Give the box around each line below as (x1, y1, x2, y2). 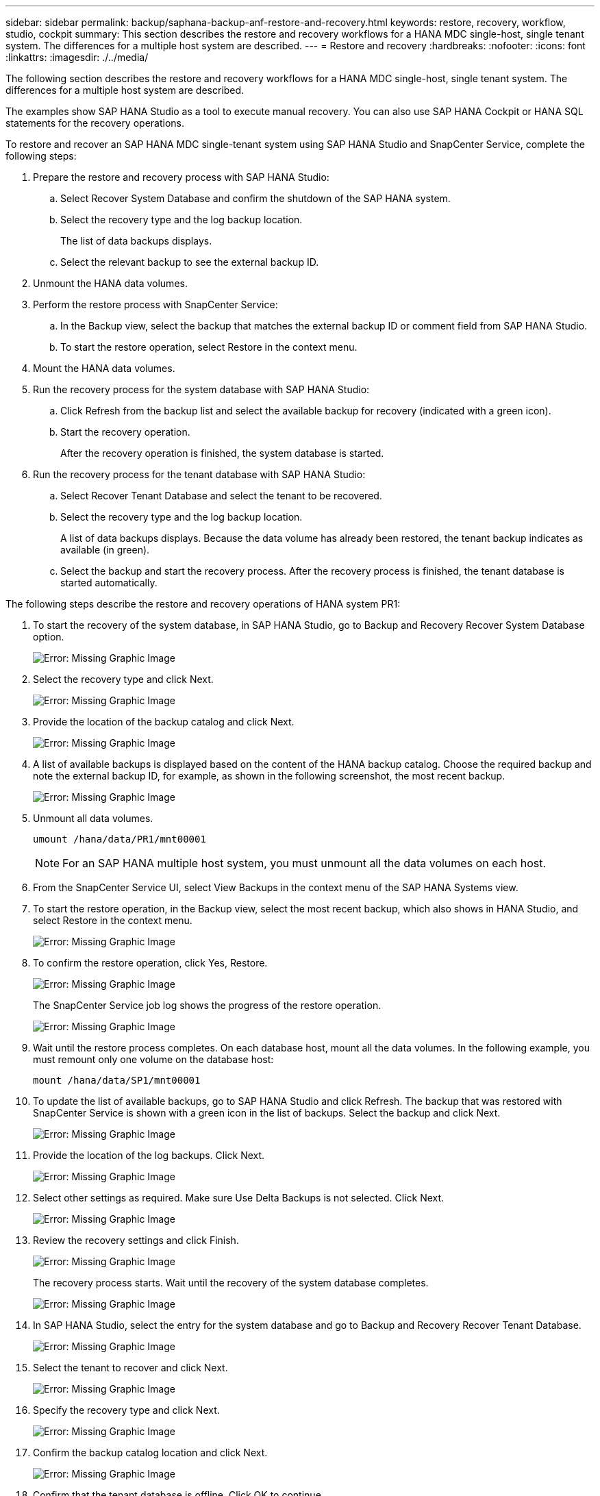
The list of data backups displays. (60, 235, 212, 247)
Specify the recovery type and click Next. (33, 1404, 220, 1416)
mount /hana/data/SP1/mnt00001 (33, 1075, 201, 1086)
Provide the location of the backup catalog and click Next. (33, 716, 295, 727)
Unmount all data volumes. (33, 812, 153, 824)
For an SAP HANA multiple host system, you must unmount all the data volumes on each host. (62, 856, 547, 870)
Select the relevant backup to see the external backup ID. (60, 256, 319, 268)
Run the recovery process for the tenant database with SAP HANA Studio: (33, 469, 366, 480)
